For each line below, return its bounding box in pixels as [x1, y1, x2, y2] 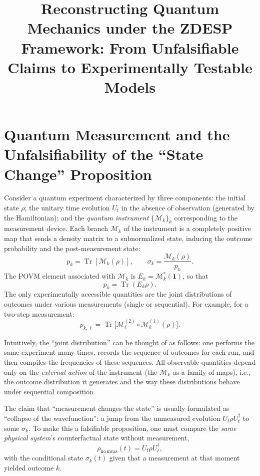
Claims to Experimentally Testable [7, 57, 252, 77]
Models [104, 76, 155, 97]
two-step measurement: [4, 308, 74, 319]
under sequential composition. [4, 386, 95, 396]
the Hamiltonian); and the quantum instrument [4, 212, 149, 222]
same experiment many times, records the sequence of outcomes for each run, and [4, 347, 254, 357]
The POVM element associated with [4, 271, 115, 281]
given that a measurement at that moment [109, 452, 240, 463]
